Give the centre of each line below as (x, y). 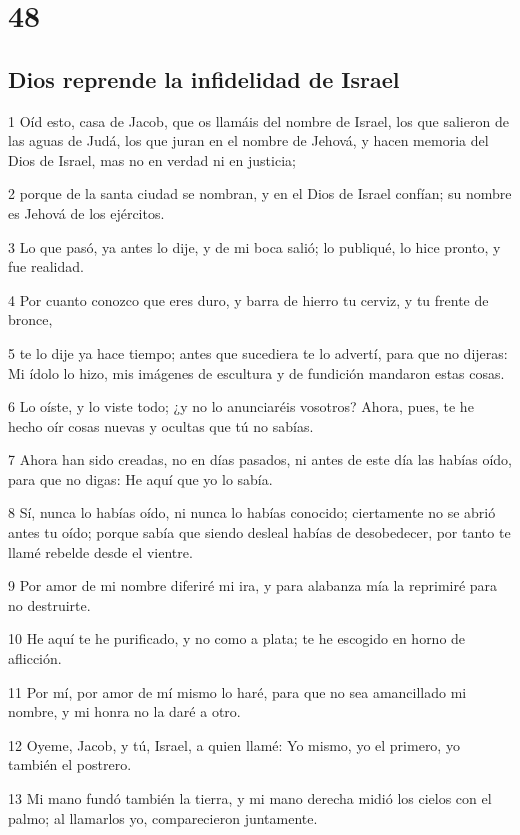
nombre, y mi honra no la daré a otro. (124, 711)
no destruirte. (49, 604)
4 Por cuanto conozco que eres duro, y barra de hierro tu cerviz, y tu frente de (248, 299)
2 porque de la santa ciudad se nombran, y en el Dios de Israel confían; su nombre (260, 193)
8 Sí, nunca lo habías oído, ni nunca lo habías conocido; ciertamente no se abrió (252, 512)
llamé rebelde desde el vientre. (100, 551)
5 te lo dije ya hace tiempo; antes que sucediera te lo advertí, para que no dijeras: (258, 352)
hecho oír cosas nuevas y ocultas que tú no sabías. (161, 425)
